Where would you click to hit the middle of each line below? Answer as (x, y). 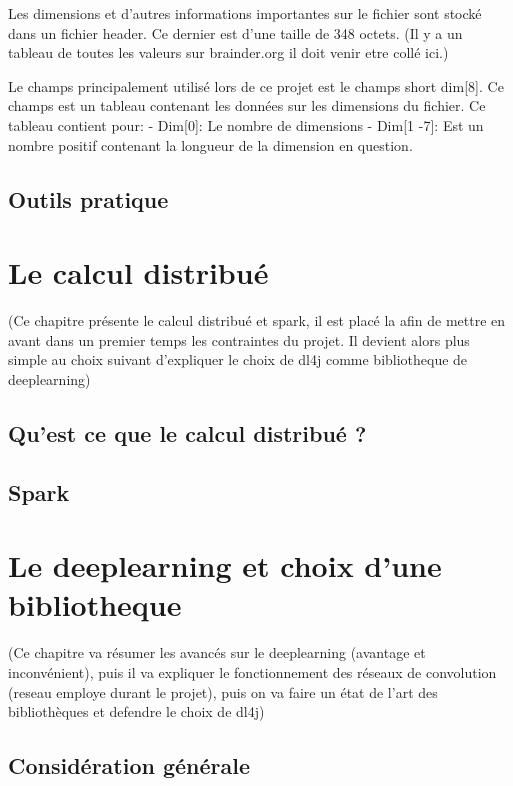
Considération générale (129, 765)
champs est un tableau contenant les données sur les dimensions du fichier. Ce (247, 105)
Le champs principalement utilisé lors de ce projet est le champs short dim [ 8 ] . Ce (256, 85)
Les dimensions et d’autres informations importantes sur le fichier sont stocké (245, 13)
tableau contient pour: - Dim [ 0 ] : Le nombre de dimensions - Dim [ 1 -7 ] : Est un (246, 124)
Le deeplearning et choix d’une (225, 565)
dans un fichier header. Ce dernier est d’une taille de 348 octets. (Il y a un (235, 32)
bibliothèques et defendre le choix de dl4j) (136, 711)
